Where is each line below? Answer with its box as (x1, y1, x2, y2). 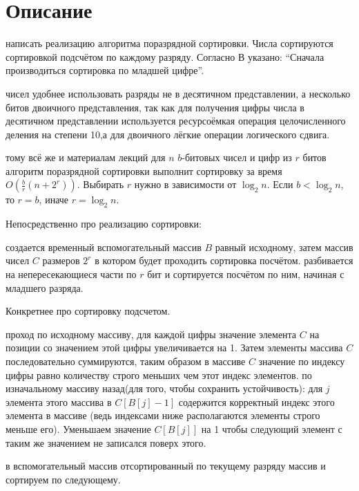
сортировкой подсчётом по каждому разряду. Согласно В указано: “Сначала (6, 49, 324, 64)
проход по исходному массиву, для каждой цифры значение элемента (6, 326, 297, 341)
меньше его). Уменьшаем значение (6, 421, 151, 436)
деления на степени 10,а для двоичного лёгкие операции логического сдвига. (6, 127, 330, 141)
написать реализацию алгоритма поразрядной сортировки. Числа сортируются (6, 36, 333, 50)
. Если (266, 177, 293, 192)
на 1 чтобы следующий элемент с (201, 421, 342, 436)
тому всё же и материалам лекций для (6, 150, 166, 165)
